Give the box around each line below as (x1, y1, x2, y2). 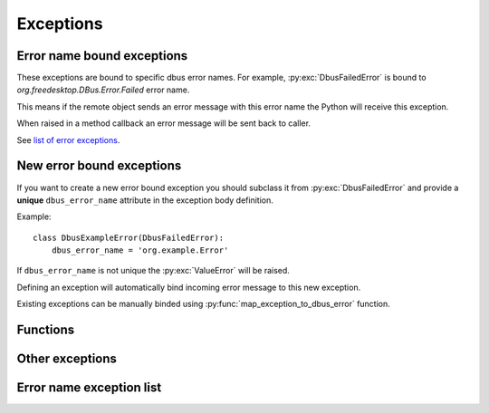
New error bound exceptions (16, 158, 182, 174)
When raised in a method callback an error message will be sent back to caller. (16, 118, 312, 129)
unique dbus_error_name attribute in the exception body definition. (16, 195, 273, 206)
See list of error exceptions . (16, 134, 120, 145)
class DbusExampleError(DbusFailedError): (33, 232, 225, 243)
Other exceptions (16, 351, 118, 367)
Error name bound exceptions (16, 48, 188, 63)
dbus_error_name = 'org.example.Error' (51, 245, 229, 255)
